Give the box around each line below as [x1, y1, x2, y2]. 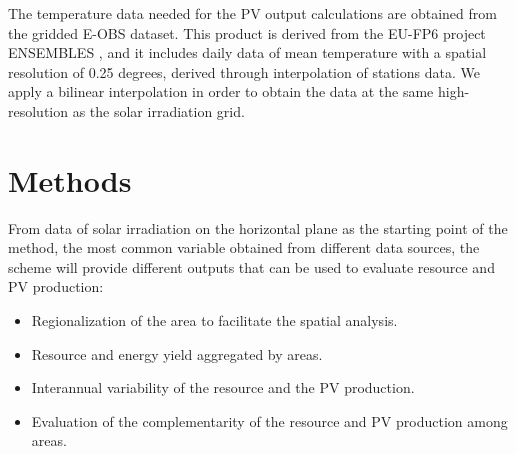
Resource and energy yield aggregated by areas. [31, 343, 323, 364]
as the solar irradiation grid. [72, 100, 245, 121]
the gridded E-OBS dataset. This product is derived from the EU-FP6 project [8, 22, 486, 43]
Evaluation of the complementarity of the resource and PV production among [31, 410, 508, 431]
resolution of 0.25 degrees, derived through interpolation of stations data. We [8, 61, 480, 82]
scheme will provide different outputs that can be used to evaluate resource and [8, 256, 495, 277]
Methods [8, 159, 132, 200]
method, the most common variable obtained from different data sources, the [8, 237, 480, 258]
